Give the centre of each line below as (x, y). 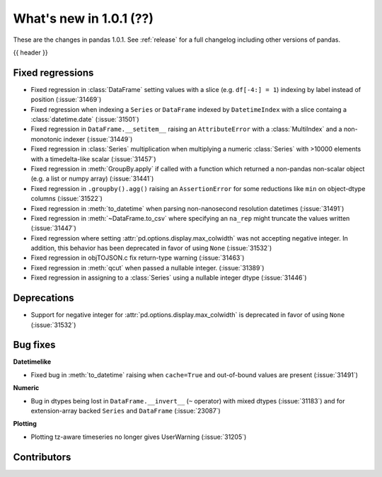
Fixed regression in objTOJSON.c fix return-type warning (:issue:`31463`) (138, 258)
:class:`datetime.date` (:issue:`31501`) (85, 120)
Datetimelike (32, 362)
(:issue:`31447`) (54, 228)
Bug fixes (34, 345)
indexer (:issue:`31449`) (98, 139)
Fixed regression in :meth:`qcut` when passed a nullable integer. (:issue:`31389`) (147, 268)
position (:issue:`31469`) (66, 100)
